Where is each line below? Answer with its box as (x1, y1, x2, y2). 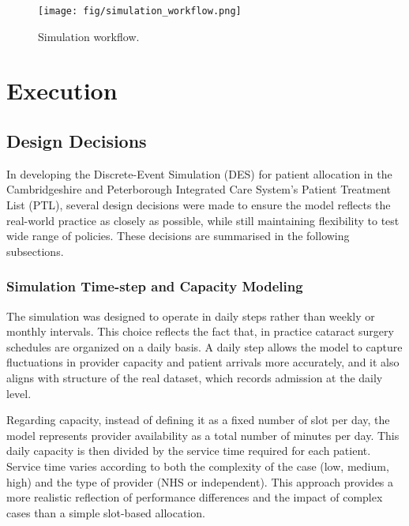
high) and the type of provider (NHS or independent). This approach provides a (6, 473, 394, 490)
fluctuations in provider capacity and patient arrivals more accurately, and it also (6, 354, 400, 370)
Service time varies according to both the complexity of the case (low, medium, (6, 457, 389, 474)
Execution (6, 74, 118, 107)
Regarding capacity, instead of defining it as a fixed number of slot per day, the (6, 411, 390, 428)
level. (6, 385, 32, 401)
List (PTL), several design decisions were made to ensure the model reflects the (6, 197, 391, 213)
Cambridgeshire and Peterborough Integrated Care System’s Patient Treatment (6, 181, 392, 197)
